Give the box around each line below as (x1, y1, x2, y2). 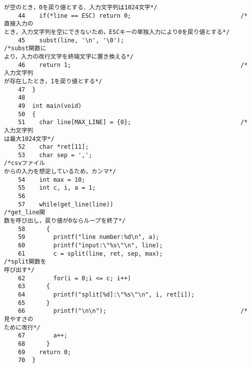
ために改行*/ (4, 324, 40, 331)
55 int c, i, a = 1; (18, 184, 96, 192)
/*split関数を (4, 258, 46, 266)
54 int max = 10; (18, 176, 85, 183)
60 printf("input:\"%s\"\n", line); (18, 242, 163, 249)
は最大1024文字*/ (4, 135, 55, 142)
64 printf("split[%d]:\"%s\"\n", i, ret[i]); (18, 291, 195, 298)
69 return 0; (18, 348, 72, 356)
